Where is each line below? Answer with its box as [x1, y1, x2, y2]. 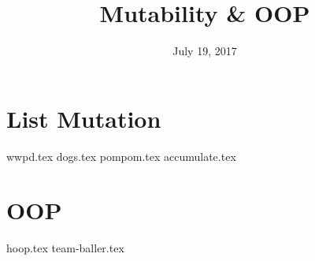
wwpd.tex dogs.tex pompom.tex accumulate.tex [6, 147, 236, 164]
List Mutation [6, 102, 161, 134]
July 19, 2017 [172, 43, 237, 59]
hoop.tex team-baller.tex [6, 240, 124, 256]
